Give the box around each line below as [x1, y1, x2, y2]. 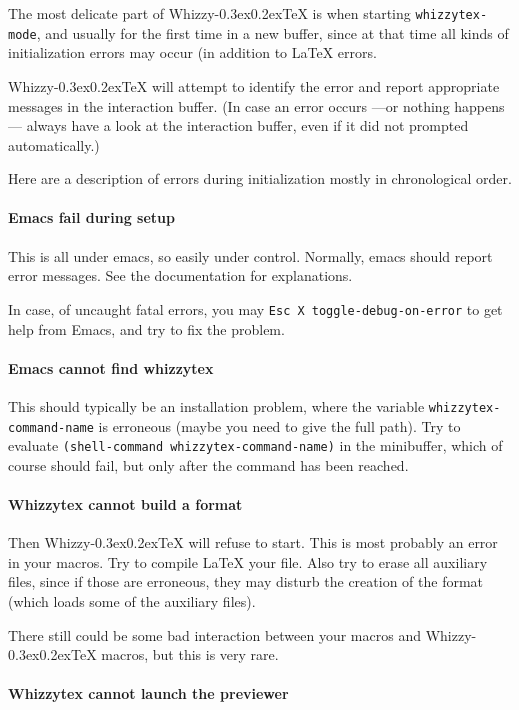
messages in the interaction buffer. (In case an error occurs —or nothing [8, 95, 450, 116]
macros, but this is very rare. [101, 644, 279, 665]
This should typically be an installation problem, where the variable [8, 395, 425, 416]
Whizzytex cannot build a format [8, 494, 243, 515]
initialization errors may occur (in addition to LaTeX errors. [8, 42, 377, 63]
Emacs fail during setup [8, 207, 175, 228]
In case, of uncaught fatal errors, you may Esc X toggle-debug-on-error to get [8, 298, 503, 319]
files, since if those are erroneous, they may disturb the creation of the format [8, 571, 484, 592]
